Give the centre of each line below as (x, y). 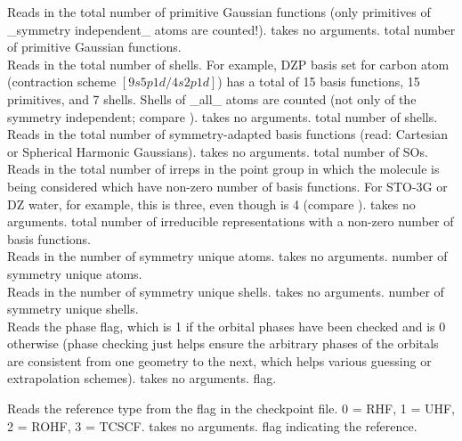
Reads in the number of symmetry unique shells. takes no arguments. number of (226, 291)
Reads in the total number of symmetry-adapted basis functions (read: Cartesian (228, 134)
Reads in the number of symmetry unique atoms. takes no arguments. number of (227, 256)
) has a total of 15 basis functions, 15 (319, 82)
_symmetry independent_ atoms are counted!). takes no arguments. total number (231, 29)
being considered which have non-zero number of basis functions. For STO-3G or (227, 186)
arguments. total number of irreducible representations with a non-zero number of (231, 221)
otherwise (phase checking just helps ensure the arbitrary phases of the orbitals (223, 343)
